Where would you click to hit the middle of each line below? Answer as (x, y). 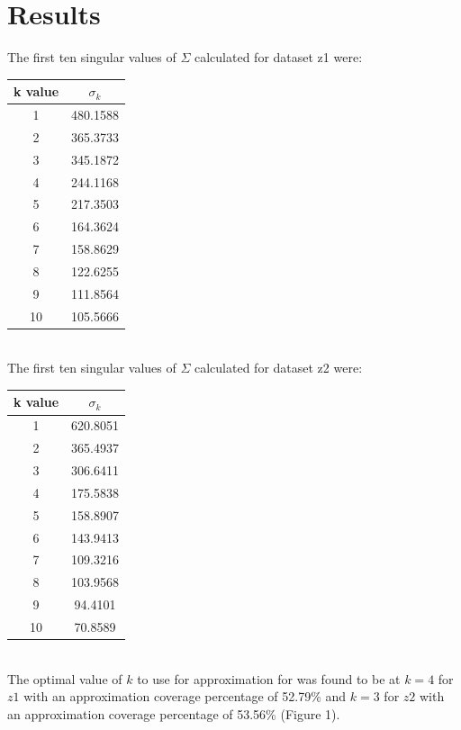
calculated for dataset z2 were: (279, 368)
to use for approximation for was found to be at (269, 678)
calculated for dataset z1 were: (279, 57)
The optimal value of (65, 678)
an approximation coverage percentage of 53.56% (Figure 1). (174, 713)
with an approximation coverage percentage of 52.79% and (185, 696)
